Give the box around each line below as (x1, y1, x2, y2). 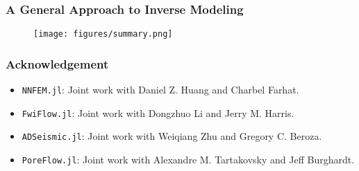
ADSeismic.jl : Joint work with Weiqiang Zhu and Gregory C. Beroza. (22, 129, 322, 143)
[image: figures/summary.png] (33, 29, 173, 39)
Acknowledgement (6, 55, 109, 72)
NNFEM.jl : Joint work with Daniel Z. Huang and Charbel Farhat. (22, 82, 299, 97)
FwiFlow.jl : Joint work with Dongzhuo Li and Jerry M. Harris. (22, 105, 294, 120)
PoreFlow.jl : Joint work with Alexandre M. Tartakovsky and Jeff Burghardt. (22, 152, 355, 167)
